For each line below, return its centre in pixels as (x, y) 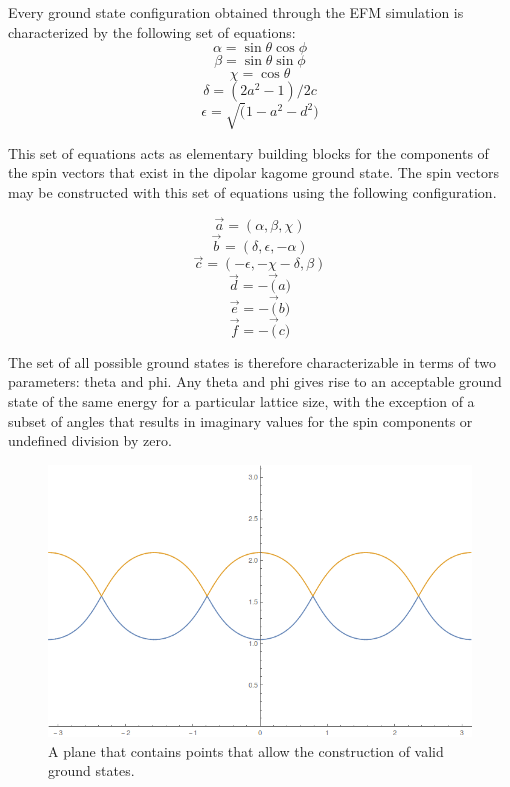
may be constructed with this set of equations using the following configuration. (252, 191)
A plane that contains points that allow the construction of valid (246, 750)
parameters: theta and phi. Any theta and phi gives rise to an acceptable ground (255, 381)
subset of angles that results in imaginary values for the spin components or (240, 420)
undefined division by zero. (90, 440)
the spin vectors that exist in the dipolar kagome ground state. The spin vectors (253, 172)
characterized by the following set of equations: (152, 31)
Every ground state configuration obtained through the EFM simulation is (236, 12)
